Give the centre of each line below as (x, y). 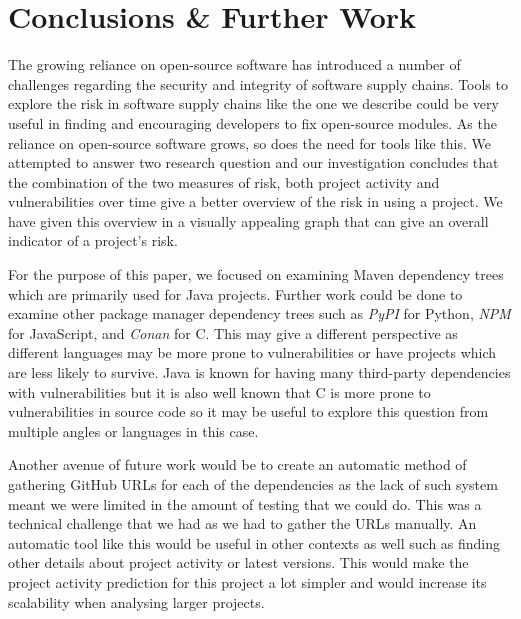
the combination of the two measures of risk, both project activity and (224, 181)
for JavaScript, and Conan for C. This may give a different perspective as (233, 332)
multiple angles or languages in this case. (133, 430)
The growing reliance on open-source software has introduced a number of (234, 64)
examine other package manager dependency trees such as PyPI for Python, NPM (259, 313)
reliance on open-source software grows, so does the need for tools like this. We (249, 142)
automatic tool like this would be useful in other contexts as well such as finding (254, 542)
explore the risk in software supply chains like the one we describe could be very (253, 103)
